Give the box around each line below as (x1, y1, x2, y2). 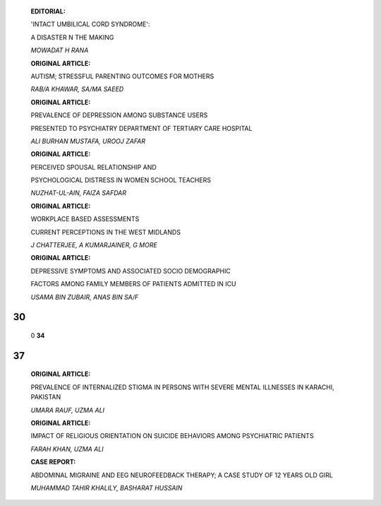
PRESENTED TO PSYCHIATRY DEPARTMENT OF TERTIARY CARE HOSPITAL (30, 124, 253, 132)
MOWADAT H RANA (30, 46, 89, 54)
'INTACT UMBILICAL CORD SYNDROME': (30, 20, 150, 28)
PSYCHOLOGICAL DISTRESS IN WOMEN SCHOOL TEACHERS (30, 176, 212, 184)
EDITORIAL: (30, 7, 66, 16)
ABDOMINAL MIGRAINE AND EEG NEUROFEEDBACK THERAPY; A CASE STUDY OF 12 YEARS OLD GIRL (30, 471, 333, 479)
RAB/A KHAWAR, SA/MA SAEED (30, 85, 124, 93)
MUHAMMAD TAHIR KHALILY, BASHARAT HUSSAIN (30, 483, 183, 492)
